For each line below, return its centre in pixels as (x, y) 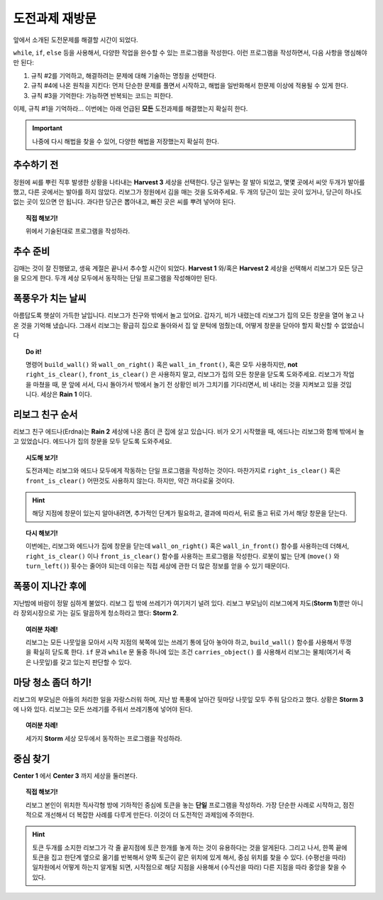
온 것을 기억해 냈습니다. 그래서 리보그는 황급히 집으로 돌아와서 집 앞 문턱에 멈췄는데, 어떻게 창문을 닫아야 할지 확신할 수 (176, 325)
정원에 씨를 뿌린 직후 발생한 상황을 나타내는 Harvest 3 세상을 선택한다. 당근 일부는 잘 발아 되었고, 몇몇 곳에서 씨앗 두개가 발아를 (189, 182)
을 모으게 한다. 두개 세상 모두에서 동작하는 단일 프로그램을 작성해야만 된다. (115, 278)
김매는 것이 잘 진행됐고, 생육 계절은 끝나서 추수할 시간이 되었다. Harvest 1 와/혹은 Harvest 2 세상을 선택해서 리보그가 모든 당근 (188, 268)
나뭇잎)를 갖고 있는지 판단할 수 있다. (82, 662)
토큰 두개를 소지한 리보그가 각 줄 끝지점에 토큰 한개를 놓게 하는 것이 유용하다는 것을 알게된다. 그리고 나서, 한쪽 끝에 (190, 847)
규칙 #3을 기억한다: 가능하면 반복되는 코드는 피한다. (102, 95)
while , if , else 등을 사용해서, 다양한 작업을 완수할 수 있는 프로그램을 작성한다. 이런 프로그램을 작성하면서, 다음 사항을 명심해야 (190, 53)
